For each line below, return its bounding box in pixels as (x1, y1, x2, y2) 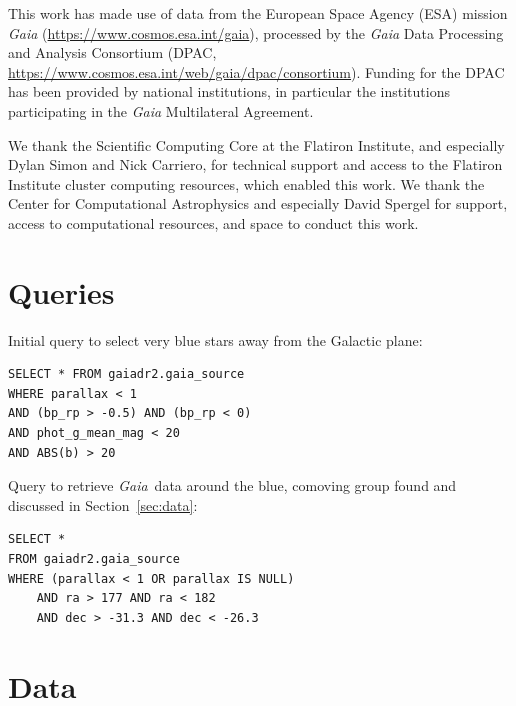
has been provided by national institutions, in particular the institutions (8, 81, 450, 102)
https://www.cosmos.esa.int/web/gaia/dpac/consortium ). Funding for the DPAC (8, 61, 505, 82)
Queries (8, 271, 115, 312)
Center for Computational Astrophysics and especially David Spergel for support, (8, 193, 508, 214)
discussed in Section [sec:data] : (8, 494, 198, 515)
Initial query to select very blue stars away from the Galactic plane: (8, 329, 423, 350)
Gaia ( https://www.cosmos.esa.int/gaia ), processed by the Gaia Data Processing (8, 22, 504, 43)
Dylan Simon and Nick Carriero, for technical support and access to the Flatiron (8, 154, 503, 175)
